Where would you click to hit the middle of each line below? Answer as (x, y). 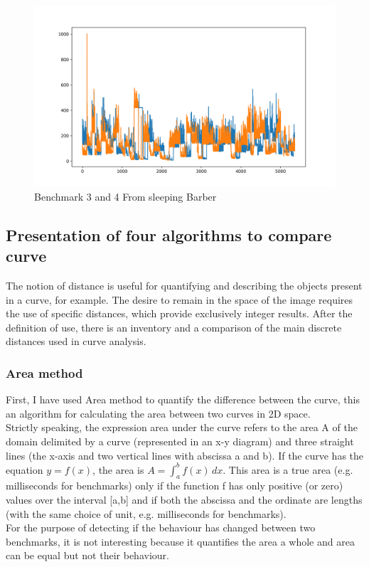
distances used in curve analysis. (76, 341)
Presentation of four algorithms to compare (169, 234)
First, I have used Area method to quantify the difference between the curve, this (183, 399)
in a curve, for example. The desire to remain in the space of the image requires (180, 299)
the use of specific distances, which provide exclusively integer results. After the (179, 313)
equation (25, 469)
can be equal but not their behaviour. (87, 555)
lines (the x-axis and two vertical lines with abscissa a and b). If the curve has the (185, 455)
